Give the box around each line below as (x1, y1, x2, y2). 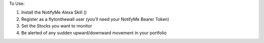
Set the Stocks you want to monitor (21, 23, 92, 29)
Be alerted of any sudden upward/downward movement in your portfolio (21, 29, 167, 36)
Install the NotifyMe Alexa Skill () (21, 10, 87, 15)
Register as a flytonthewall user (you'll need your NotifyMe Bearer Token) (21, 16, 170, 22)
